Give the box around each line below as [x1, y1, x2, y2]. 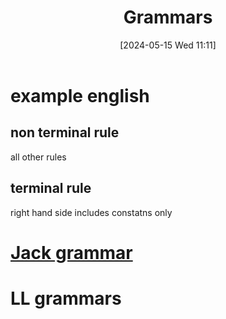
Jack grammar [10, 241, 133, 264]
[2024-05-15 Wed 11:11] [119, 39, 217, 51]
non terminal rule [10, 124, 120, 141]
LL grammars [10, 287, 122, 310]
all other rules [10, 151, 67, 163]
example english [10, 84, 150, 107]
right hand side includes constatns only [10, 206, 173, 218]
